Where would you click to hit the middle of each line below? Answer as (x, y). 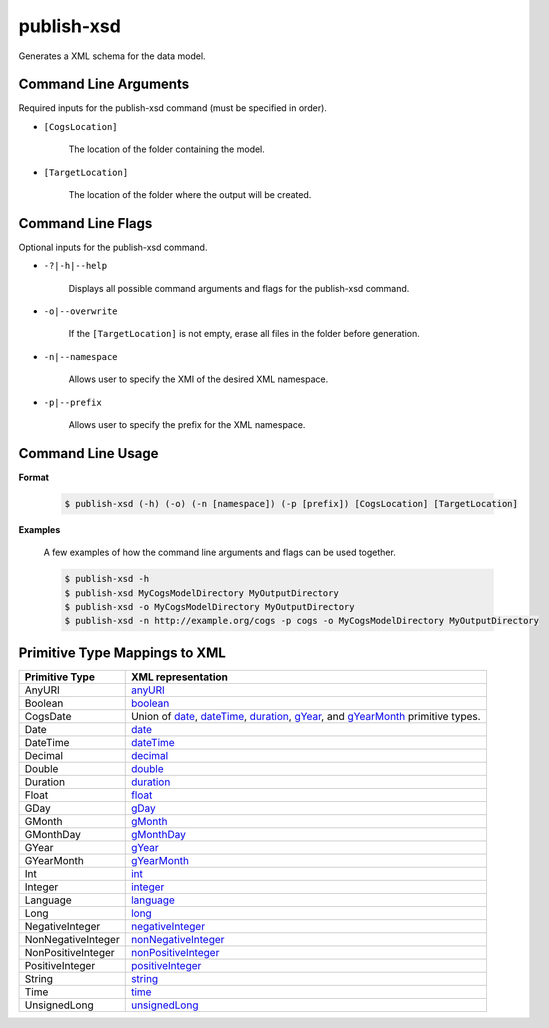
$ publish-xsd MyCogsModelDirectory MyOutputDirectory (201, 593)
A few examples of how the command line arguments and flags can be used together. (220, 552)
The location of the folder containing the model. (166, 149)
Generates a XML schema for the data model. (112, 56)
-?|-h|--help (75, 266)
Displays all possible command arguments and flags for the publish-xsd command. (239, 288)
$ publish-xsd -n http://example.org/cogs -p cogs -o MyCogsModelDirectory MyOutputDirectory (302, 621)
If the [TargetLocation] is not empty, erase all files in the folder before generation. (244, 334)
